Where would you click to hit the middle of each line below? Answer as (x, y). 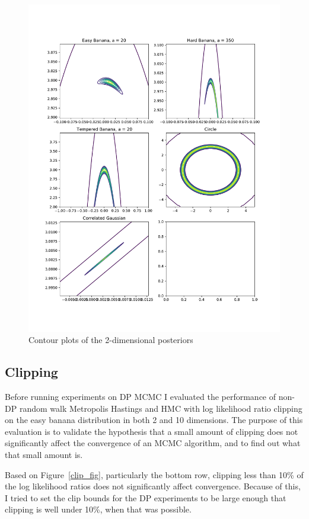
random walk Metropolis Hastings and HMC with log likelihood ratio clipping (161, 408)
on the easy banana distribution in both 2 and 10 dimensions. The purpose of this (154, 420)
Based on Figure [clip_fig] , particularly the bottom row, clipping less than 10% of (154, 474)
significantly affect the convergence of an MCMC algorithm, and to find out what (153, 443)
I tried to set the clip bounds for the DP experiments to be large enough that (146, 497)
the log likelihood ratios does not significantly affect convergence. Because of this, (153, 486)
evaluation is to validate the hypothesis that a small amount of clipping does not (152, 431)
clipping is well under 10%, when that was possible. (98, 509)
